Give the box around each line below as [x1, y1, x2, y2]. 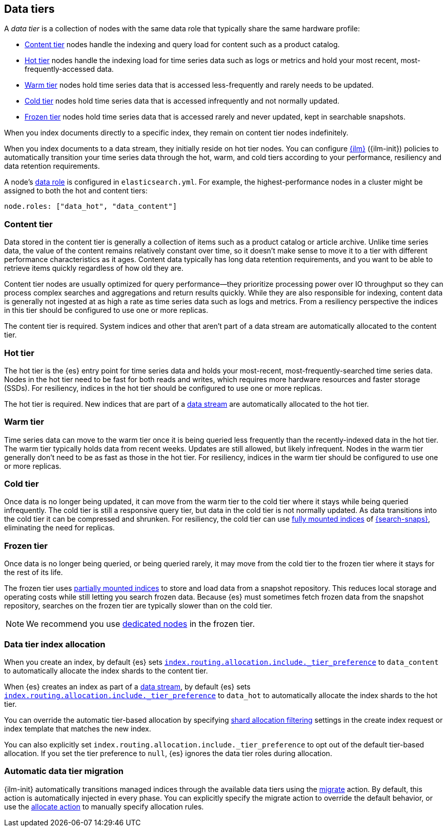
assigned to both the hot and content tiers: [4, 186, 148, 195]
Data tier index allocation [4, 639, 106, 649]
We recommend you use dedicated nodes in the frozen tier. [26, 619, 255, 629]
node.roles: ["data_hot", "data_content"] [4, 202, 177, 211]
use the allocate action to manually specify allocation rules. [4, 802, 204, 811]
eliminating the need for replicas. [4, 523, 115, 532]
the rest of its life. [4, 568, 63, 577]
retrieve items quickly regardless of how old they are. [4, 264, 184, 273]
